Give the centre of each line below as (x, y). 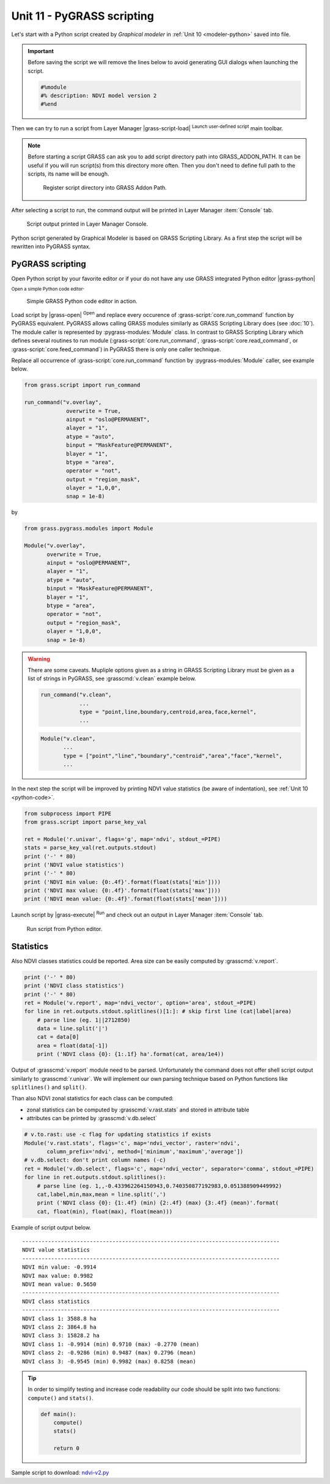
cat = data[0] (58, 1037)
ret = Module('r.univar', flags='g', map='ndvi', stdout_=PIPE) (123, 839)
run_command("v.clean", (76, 695)
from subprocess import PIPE (68, 813)
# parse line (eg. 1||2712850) (84, 1020)
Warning (39, 659)
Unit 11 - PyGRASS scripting (82, 16)
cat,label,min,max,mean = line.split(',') (101, 1194)
